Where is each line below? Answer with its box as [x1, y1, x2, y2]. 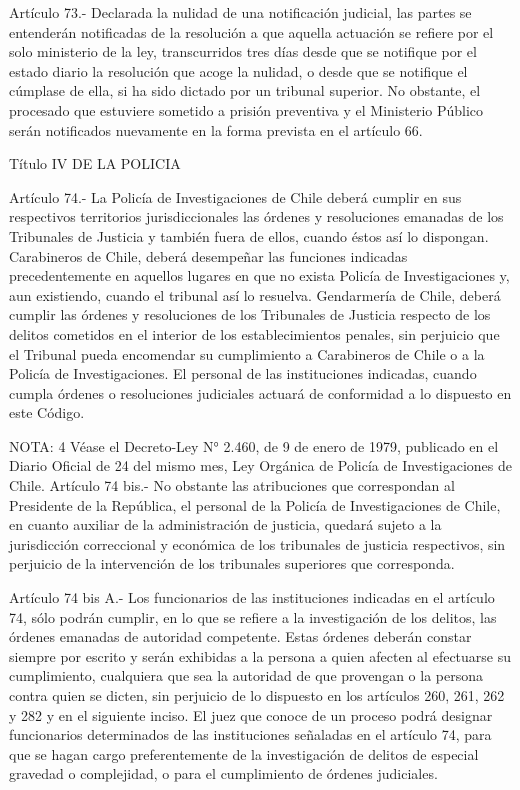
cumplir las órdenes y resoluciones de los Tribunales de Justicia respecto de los [9, 304, 491, 325]
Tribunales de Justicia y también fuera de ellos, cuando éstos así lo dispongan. [9, 225, 489, 246]
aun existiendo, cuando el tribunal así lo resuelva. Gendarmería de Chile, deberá [9, 284, 501, 305]
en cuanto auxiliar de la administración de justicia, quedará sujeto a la [9, 514, 442, 535]
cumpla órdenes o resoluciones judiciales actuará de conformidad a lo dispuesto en [9, 382, 512, 403]
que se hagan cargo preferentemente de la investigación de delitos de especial [9, 743, 479, 764]
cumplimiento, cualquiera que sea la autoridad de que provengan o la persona [9, 665, 483, 686]
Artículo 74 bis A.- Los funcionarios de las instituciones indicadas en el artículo [9, 587, 495, 608]
